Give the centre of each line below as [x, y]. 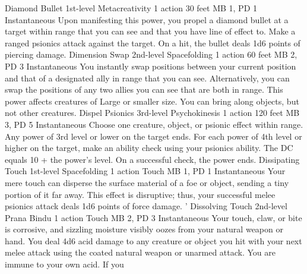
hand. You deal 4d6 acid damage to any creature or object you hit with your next [153, 240]
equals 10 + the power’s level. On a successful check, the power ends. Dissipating [152, 159]
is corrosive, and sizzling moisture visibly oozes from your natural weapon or [144, 229]
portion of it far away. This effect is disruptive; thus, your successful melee [140, 194]
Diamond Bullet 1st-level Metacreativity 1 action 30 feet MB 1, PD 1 [131, 8]
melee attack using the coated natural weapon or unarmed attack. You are [140, 252]
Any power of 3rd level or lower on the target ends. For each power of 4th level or [153, 136]
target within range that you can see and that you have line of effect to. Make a [150, 31]
